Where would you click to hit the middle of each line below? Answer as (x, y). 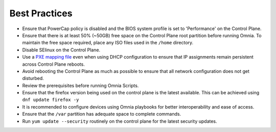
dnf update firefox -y (51, 100)
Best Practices (41, 13)
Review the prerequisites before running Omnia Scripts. (80, 85)
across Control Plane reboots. (54, 64)
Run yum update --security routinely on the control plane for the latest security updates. (120, 121)
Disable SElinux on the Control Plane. (61, 50)
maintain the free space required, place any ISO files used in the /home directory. (108, 43)
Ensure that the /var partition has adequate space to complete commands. (102, 114)
